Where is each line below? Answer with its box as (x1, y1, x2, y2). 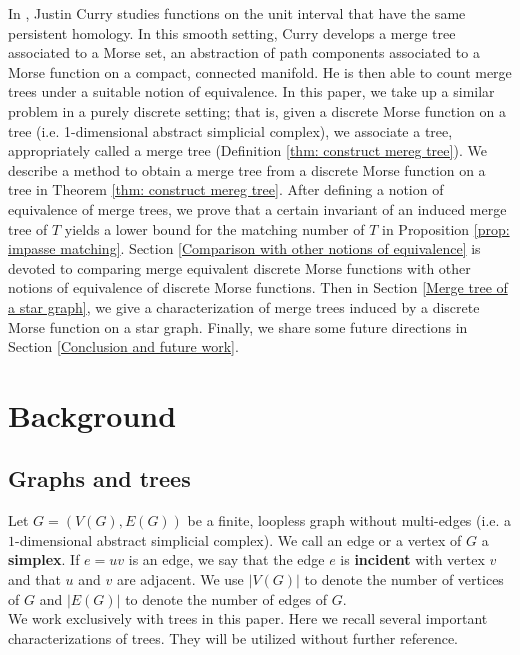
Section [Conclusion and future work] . (8, 336, 239, 357)
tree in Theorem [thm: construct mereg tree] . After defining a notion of (8, 179, 444, 200)
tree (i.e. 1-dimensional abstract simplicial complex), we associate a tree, (8, 120, 453, 141)
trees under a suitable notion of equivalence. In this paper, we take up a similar (8, 81, 495, 102)
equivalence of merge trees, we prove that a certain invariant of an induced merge (8, 198, 507, 219)
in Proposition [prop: (382, 218, 510, 239)
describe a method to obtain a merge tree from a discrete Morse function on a (8, 159, 486, 180)
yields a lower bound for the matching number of (64, 218, 365, 239)
